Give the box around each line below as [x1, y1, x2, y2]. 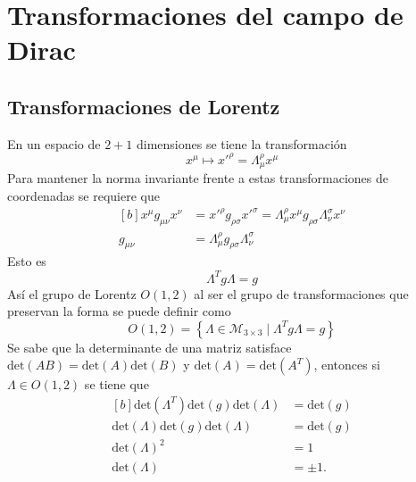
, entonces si [313, 355, 380, 374]
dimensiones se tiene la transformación [136, 134, 347, 153]
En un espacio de [7, 134, 101, 153]
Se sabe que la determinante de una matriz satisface [7, 337, 292, 356]
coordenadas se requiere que [7, 186, 160, 204]
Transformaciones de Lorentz [7, 92, 280, 120]
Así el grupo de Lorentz [7, 284, 137, 303]
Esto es [7, 252, 46, 270]
